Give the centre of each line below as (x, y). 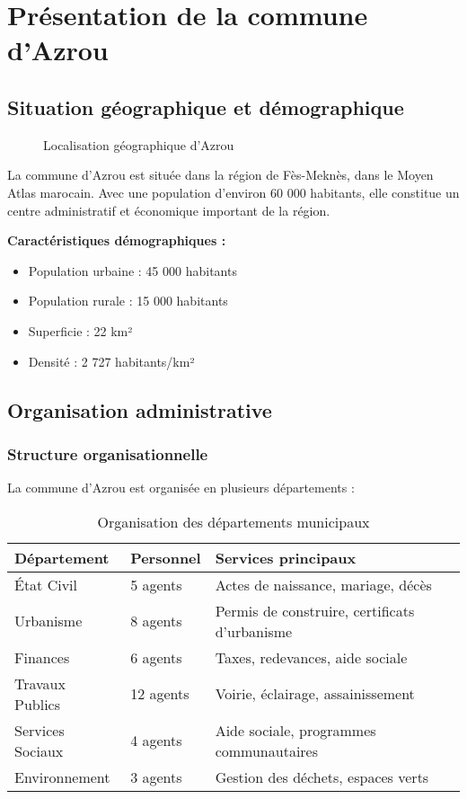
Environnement (62, 777)
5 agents (156, 584)
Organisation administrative (140, 409)
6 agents (156, 657)
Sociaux (39, 750)
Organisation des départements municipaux (233, 521)
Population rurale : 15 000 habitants (128, 301)
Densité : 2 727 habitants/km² (111, 361)
